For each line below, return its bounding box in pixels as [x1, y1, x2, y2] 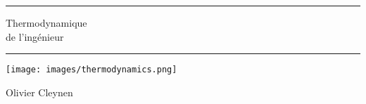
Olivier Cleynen [6, 84, 73, 99]
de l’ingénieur [6, 29, 64, 44]
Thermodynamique [6, 15, 87, 30]
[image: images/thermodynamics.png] [6, 65, 177, 75]
